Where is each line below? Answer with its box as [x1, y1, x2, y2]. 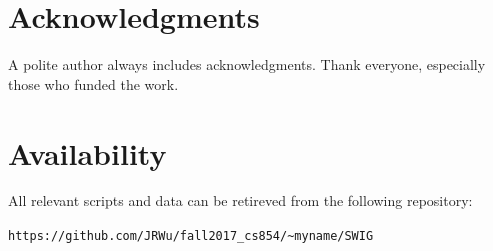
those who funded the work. [8, 73, 179, 94]
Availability [8, 132, 167, 173]
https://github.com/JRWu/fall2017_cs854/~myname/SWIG [8, 229, 374, 244]
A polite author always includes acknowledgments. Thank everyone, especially [8, 54, 486, 75]
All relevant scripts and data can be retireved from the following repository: [8, 190, 473, 211]
